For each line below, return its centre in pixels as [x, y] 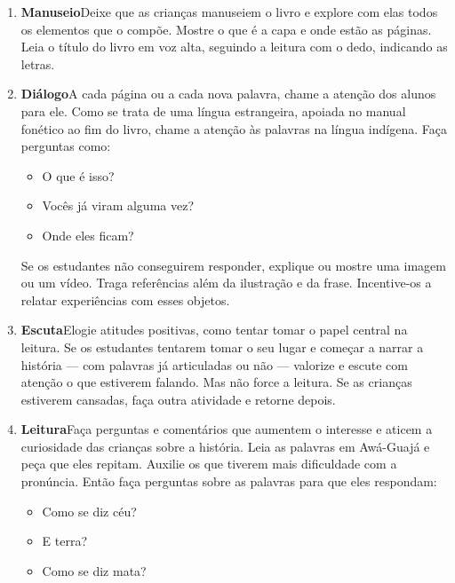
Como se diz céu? [89, 511]
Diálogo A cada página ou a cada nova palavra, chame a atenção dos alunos [228, 94]
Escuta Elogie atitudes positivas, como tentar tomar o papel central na [214, 330]
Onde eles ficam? [88, 235]
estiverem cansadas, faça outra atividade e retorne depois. [178, 399]
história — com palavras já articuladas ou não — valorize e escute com [214, 364]
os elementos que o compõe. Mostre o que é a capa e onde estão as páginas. [226, 29]
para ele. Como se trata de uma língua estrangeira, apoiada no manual [213, 110]
